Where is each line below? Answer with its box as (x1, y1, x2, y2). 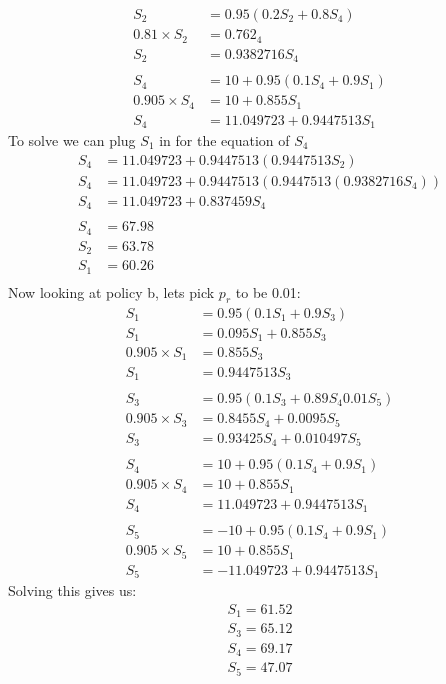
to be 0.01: (235, 281, 301, 302)
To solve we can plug (8, 130, 136, 151)
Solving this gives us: (8, 580, 137, 601)
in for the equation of (159, 130, 290, 151)
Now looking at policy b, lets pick (8, 281, 215, 302)
